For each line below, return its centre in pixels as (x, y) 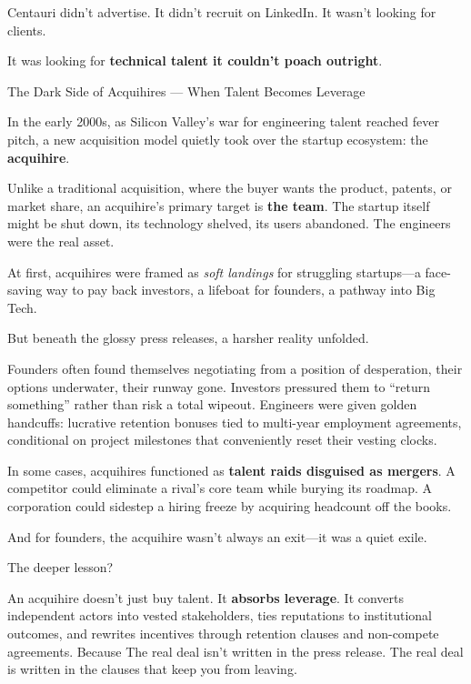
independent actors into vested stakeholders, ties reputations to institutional (220, 615)
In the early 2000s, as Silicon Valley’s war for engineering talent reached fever (223, 121)
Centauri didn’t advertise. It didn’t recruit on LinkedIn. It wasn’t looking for (222, 12)
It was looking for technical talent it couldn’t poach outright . (195, 60)
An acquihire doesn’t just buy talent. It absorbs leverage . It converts (206, 597)
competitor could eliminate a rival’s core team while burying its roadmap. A (220, 488)
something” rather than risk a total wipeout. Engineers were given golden (212, 404)
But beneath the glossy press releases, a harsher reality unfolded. (188, 338)
